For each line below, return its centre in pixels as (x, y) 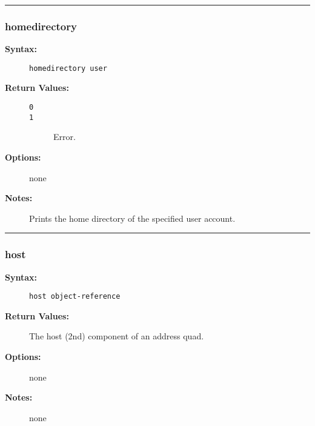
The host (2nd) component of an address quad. (117, 336)
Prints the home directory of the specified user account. (132, 218)
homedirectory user (68, 68)
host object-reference (75, 297)
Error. (65, 137)
